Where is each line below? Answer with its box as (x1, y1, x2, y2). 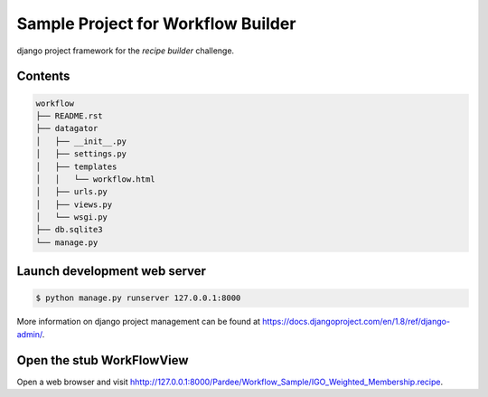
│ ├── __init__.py (35, 136, 127, 147)
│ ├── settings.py (35, 149, 127, 159)
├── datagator (35, 123, 99, 134)
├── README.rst (35, 110, 103, 121)
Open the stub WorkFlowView (16, 353, 189, 368)
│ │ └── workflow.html (35, 174, 155, 184)
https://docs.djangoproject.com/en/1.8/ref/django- (262, 317, 451, 327)
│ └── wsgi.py (35, 213, 108, 222)
